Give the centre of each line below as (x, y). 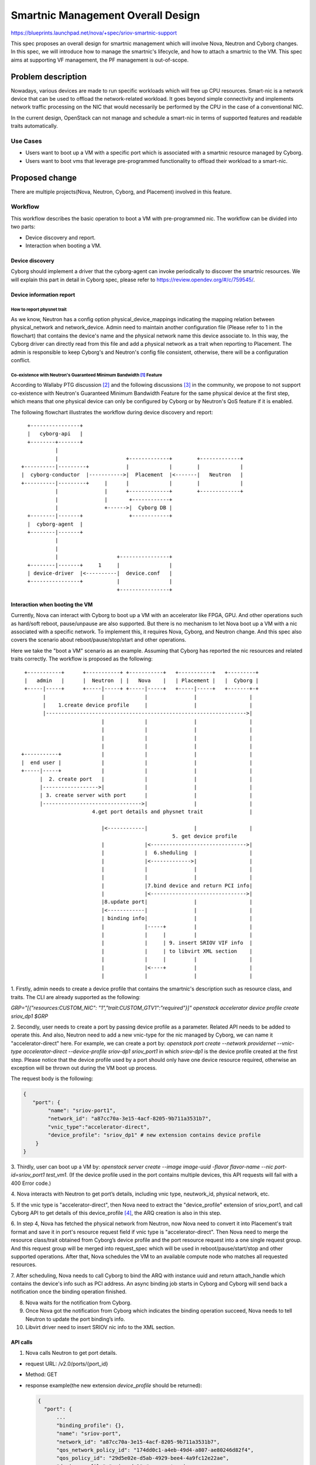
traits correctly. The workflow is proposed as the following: (82, 659)
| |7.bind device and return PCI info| (177, 885)
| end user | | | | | (137, 762)
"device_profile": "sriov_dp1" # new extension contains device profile (154, 1135)
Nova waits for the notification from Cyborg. (78, 1302)
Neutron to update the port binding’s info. (75, 1319)
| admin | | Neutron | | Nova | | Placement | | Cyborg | (142, 680)
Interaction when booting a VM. (63, 246)
